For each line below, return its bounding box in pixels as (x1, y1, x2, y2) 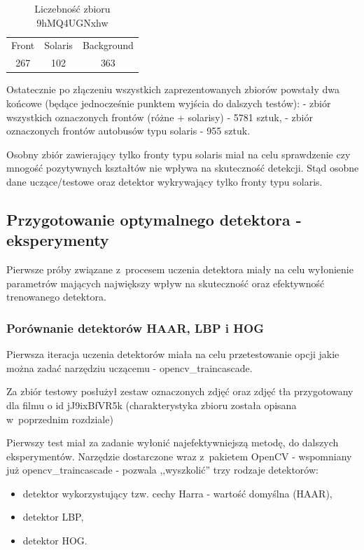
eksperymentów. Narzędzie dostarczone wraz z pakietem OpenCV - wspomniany (6, 448, 352, 463)
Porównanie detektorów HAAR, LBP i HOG (6, 319, 265, 336)
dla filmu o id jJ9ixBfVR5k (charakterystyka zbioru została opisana (6, 397, 297, 412)
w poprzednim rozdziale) (6, 411, 113, 426)
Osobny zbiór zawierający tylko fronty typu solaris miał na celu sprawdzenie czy (6, 146, 351, 161)
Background (82, 38, 134, 53)
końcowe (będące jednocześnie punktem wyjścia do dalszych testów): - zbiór (6, 95, 331, 110)
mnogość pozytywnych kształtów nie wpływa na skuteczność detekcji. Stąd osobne (6, 160, 359, 175)
